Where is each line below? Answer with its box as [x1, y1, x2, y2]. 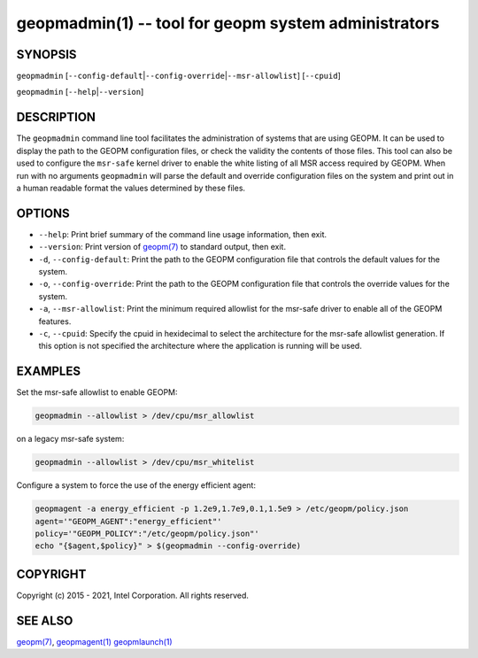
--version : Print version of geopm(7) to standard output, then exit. [38, 242, 287, 252]
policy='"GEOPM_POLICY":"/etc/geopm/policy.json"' [35, 528, 260, 538]
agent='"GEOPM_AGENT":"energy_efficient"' [35, 516, 222, 526]
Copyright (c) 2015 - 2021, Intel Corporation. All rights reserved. [16, 590, 250, 600]
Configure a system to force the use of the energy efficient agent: [16, 480, 257, 491]
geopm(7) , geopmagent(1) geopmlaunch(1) [16, 636, 173, 646]
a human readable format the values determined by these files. [16, 182, 246, 193]
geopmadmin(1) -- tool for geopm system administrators [16, 13, 440, 33]
